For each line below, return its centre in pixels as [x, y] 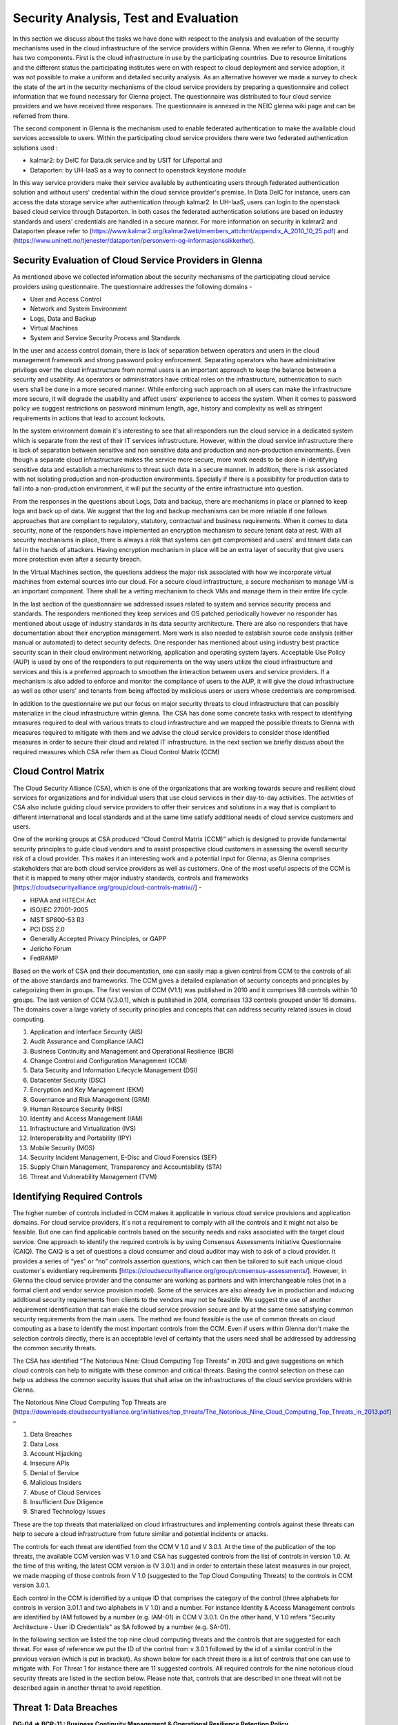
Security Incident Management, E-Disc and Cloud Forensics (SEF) [123, 1157]
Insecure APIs [50, 1463]
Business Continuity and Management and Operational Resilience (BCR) [132, 1051]
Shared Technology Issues [68, 1512]
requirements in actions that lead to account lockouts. [89, 418]
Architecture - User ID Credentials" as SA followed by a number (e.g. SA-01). [122, 1627]
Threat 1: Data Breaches [65, 1707]
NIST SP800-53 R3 [57, 919]
